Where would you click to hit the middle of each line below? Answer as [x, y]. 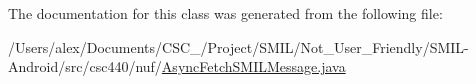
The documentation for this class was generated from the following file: [225, 13]
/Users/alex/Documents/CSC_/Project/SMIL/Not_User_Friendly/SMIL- [238, 46]
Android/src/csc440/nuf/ [85, 66]
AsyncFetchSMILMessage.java [253, 66]
